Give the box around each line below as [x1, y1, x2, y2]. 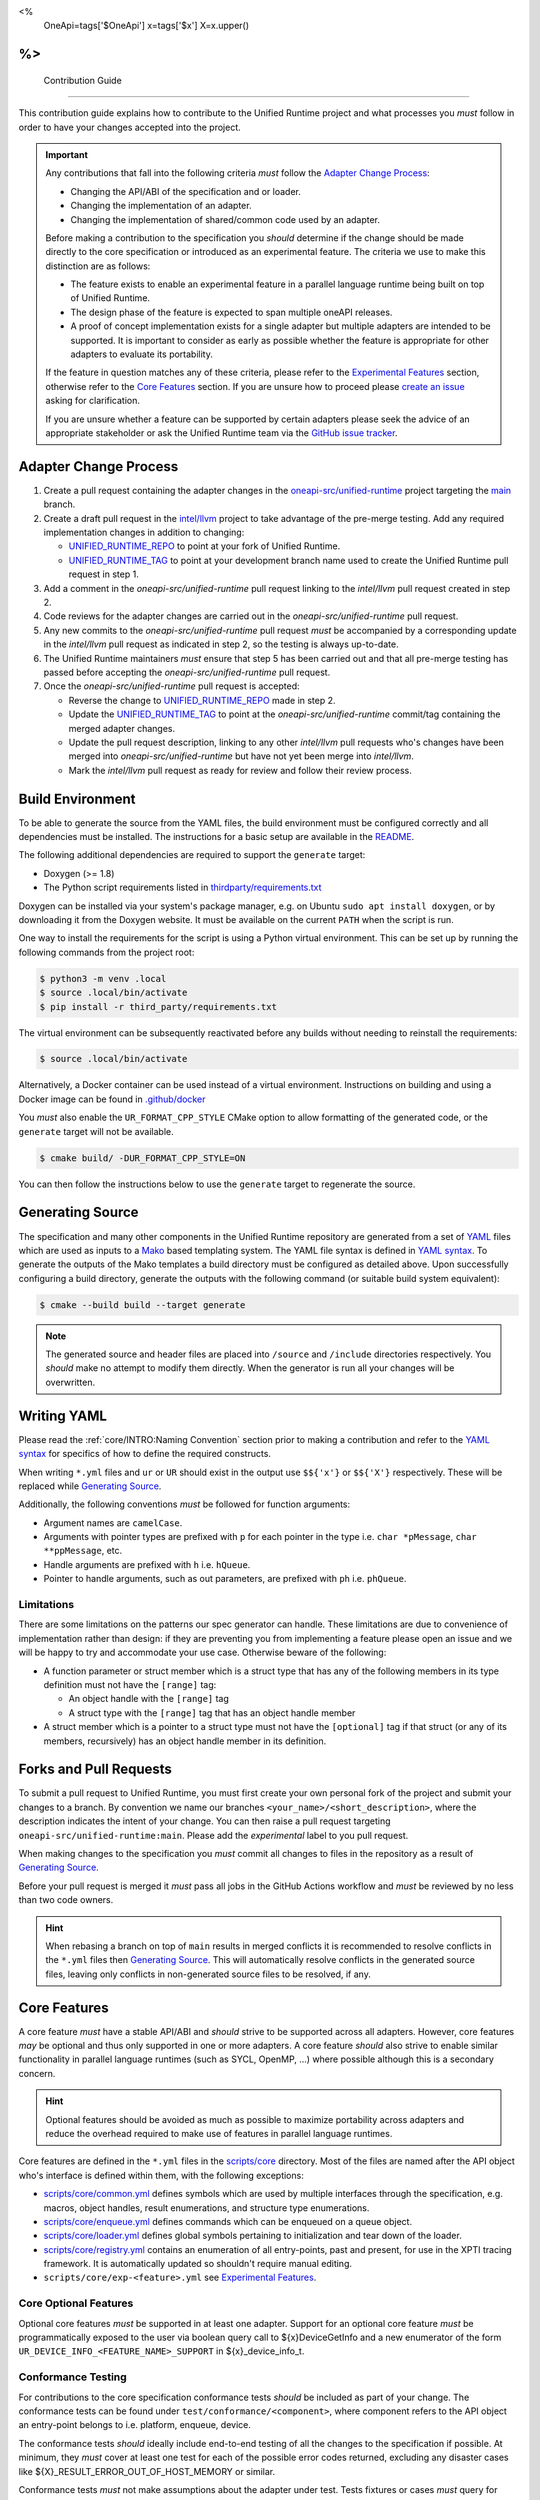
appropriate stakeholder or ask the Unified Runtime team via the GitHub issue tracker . [45, 427, 398, 439]
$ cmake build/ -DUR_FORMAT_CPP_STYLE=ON [39, 1152, 246, 1164]
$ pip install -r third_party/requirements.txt [39, 1001, 277, 1012]
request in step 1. [68, 568, 139, 580]
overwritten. [45, 1376, 96, 1388]
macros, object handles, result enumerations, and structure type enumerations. [43, 2201, 370, 2214]
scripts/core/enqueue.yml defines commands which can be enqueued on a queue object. [43, 2215, 413, 2227]
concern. [18, 2067, 56, 2079]
